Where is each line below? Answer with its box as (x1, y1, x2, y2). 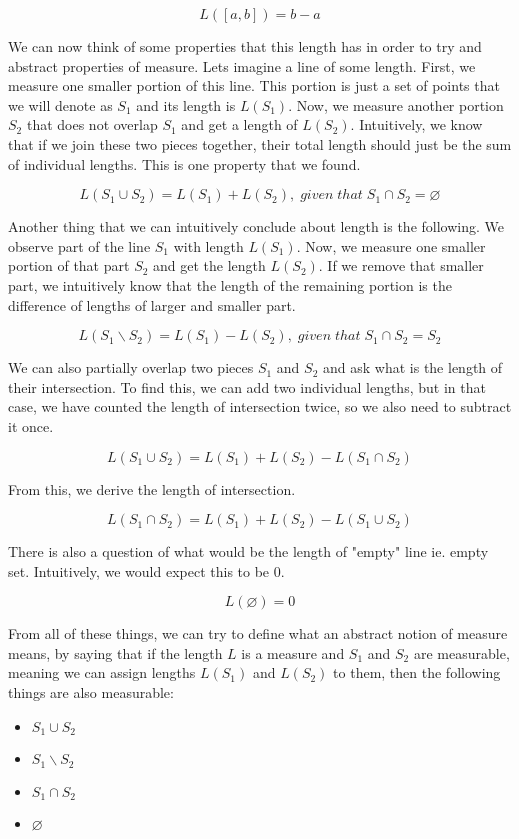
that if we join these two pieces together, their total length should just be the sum (8, 133, 512, 154)
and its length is (136, 94, 236, 115)
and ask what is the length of (323, 357, 503, 378)
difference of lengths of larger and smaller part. (8, 294, 296, 315)
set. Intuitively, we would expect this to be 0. (8, 560, 285, 581)
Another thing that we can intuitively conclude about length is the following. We (8, 216, 504, 237)
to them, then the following (333, 662, 501, 683)
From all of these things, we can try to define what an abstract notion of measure (8, 623, 508, 644)
